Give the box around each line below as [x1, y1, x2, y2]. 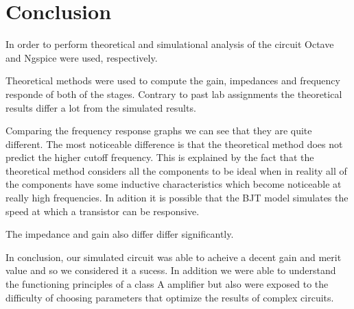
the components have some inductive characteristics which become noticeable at [5, 177, 342, 191]
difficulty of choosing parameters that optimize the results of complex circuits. [5, 290, 334, 304]
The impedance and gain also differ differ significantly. [5, 227, 234, 241]
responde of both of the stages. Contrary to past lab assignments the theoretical [5, 86, 342, 101]
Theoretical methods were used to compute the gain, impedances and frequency [5, 73, 340, 88]
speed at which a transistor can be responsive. [5, 203, 200, 218]
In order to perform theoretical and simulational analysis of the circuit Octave [5, 37, 334, 51]
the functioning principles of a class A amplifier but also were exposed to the [5, 277, 329, 291]
